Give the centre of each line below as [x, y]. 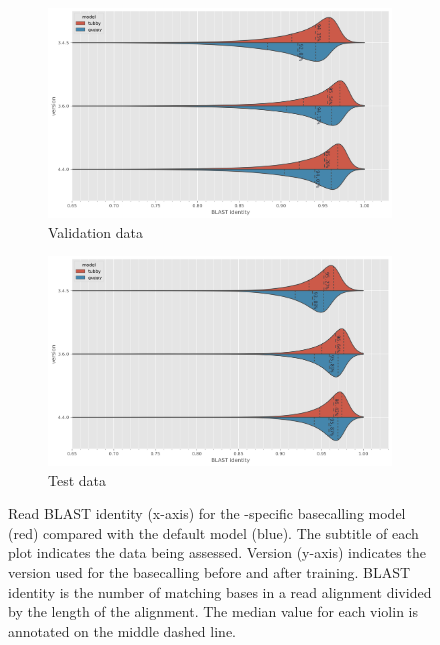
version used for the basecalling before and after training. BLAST [209, 572]
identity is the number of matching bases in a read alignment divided [220, 591]
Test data [77, 479]
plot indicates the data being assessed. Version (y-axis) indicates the [217, 552]
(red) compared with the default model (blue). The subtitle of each [213, 532]
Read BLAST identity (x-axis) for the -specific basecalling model [207, 513]
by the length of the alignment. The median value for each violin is [213, 611]
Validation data [95, 231]
